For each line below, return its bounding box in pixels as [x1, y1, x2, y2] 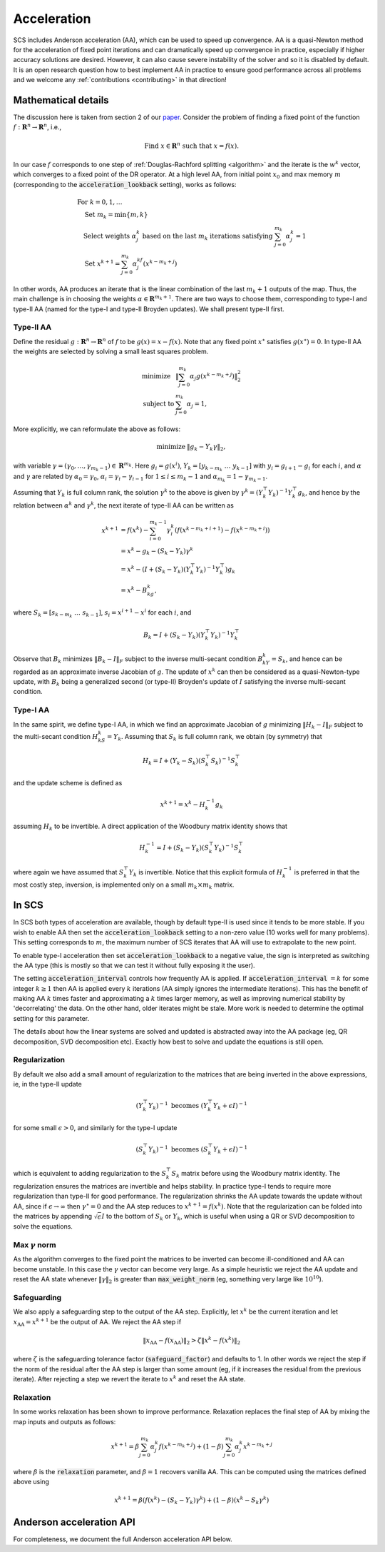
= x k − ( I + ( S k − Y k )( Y [120, 564, 191, 575]
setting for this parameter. [13, 1014, 90, 1022]
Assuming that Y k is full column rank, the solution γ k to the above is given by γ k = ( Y [13, 488, 263, 498]
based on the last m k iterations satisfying [142, 232, 273, 242]
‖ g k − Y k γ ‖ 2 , [186, 443, 226, 453]
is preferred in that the [294, 867, 360, 876]
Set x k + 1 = [84, 258, 120, 268]
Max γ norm [13, 1239, 56, 1249]
